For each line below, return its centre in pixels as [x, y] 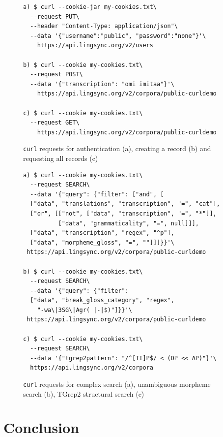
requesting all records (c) [61, 158]
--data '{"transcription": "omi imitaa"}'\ [102, 84]
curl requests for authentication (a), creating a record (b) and [117, 148]
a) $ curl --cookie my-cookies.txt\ [83, 175]
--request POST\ [56, 75]
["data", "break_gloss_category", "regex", [102, 300]
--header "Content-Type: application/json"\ [104, 26]
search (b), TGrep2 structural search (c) [84, 393]
